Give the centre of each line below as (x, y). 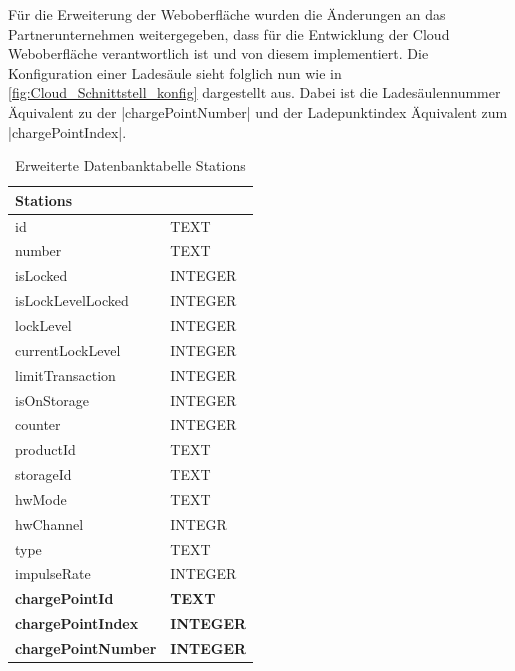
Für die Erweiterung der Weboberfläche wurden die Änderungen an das (227, 14)
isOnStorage (52, 399)
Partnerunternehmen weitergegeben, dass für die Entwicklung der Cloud (229, 33)
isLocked (41, 275)
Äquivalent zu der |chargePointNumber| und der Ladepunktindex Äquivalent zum (258, 111)
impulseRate (53, 573)
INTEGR (198, 523)
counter (38, 424)
